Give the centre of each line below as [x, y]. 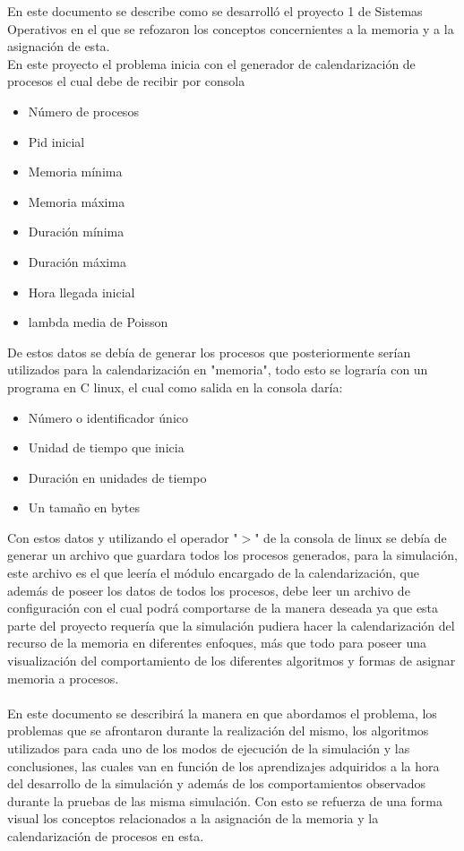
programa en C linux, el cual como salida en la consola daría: [175, 387]
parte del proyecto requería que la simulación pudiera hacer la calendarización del [231, 625]
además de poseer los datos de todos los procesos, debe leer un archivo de [209, 590]
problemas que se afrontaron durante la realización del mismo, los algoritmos [218, 731]
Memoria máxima [77, 201]
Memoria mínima [75, 172]
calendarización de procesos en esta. [106, 835]
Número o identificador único [108, 417]
